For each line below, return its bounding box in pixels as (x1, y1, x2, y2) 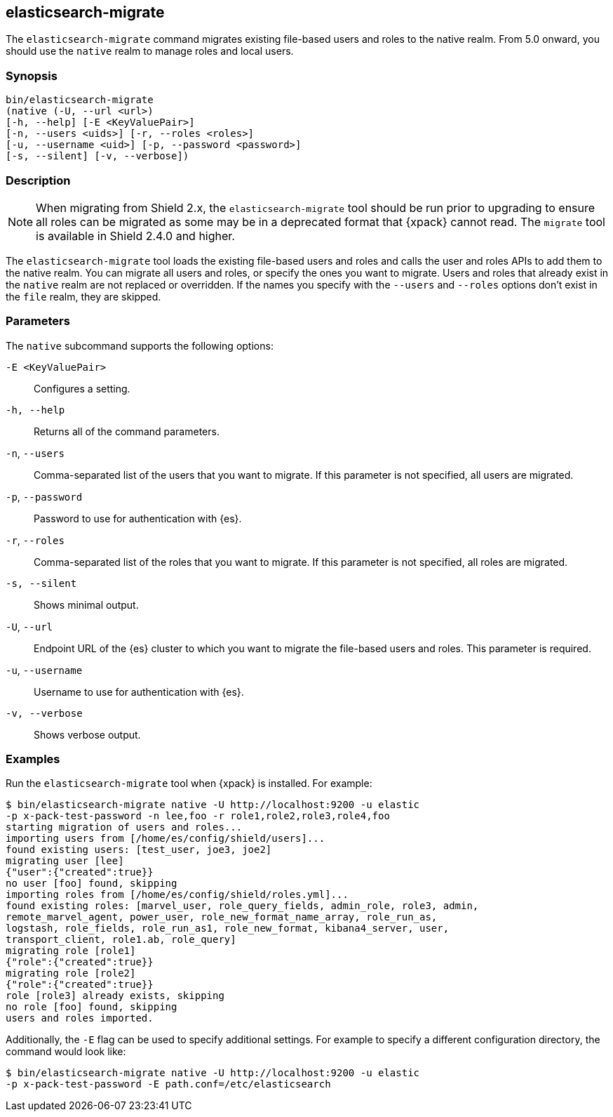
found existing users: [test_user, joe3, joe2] (6, 844, 272, 856)
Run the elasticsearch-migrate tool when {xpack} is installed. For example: (6, 777, 372, 790)
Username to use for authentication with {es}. (34, 685, 244, 698)
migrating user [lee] (6, 855, 124, 867)
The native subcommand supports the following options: (6, 339, 274, 352)
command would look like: (6, 1045, 126, 1058)
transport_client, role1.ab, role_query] (6, 934, 236, 946)
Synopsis (6, 68, 58, 83)
